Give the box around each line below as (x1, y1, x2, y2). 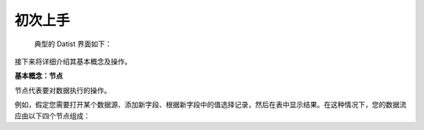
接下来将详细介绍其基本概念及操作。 (14, 56, 132, 66)
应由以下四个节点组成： (14, 110, 90, 121)
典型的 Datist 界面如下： (34, 39, 112, 49)
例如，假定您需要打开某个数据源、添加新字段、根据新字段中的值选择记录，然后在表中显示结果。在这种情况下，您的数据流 (14, 100, 407, 110)
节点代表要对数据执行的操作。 (14, 85, 111, 95)
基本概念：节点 (14, 71, 63, 81)
